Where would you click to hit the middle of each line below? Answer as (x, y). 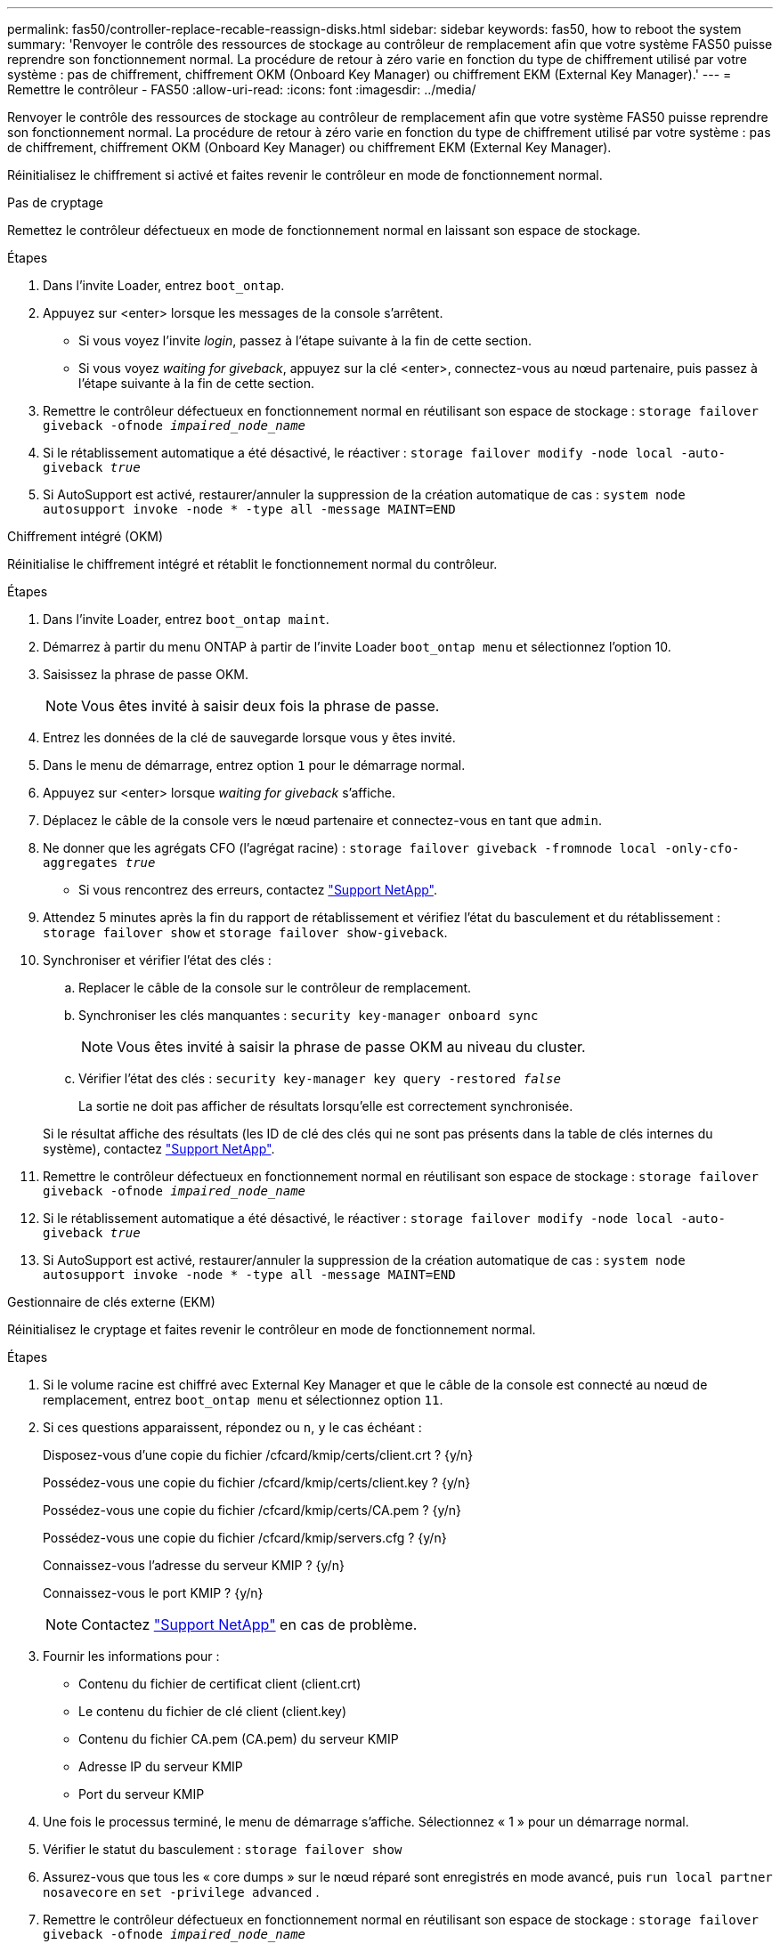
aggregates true (99, 863)
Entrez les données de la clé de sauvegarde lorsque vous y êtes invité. (249, 737)
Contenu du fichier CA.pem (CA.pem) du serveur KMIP (239, 1739)
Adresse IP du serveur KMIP (161, 1766)
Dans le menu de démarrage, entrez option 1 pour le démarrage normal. (254, 765)
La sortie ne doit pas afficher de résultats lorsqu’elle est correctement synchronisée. (326, 1106)
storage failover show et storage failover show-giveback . (245, 932)
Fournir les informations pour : (131, 1656)
